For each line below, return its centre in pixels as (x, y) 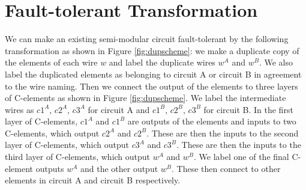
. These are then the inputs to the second (223, 133)
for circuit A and (119, 109)
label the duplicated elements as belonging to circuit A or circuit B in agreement (153, 74)
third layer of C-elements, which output (78, 157)
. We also (276, 62)
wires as (19, 109)
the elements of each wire (51, 62)
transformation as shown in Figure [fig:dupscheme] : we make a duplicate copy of (152, 50)
